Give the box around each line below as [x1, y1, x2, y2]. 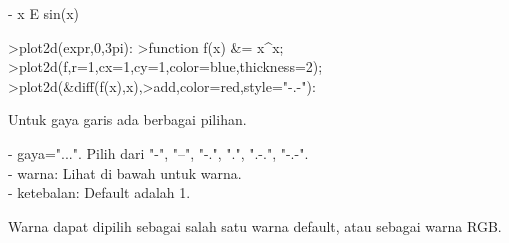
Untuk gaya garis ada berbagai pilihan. [8, 109, 247, 130]
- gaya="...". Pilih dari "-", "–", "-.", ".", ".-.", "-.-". [8, 142, 309, 163]
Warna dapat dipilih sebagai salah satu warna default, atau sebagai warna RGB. [8, 215, 502, 236]
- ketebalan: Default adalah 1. [8, 182, 191, 203]
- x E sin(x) [8, 3, 80, 23]
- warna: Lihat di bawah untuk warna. [8, 162, 242, 183]
